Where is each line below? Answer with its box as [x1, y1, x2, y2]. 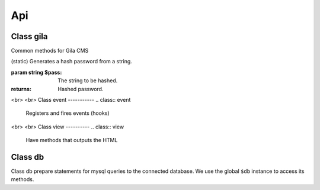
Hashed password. [57, 85, 104, 92]
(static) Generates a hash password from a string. [11, 58, 133, 65]
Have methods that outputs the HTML [25, 137, 118, 144]
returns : [11, 85, 32, 92]
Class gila [11, 31, 48, 41]
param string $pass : [11, 69, 62, 76]
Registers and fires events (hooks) [25, 110, 110, 117]
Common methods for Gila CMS [11, 47, 89, 54]
